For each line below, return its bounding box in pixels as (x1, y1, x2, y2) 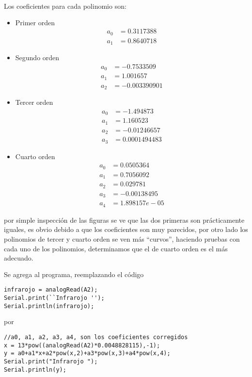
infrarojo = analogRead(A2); (4, 286, 98, 294)
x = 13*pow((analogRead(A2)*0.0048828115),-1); (4, 342, 160, 349)
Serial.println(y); (4, 366, 66, 373)
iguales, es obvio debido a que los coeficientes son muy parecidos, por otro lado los (4, 224, 248, 234)
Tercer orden (15, 97, 53, 107)
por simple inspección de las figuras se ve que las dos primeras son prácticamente (4, 214, 245, 225)
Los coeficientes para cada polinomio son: (4, 1, 126, 11)
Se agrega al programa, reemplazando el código (4, 269, 144, 279)
